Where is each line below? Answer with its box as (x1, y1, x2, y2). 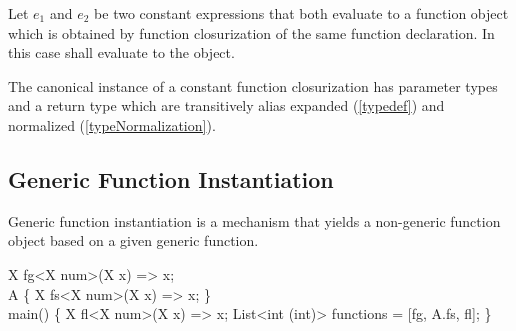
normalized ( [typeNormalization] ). (8, 114, 216, 135)
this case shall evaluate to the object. (8, 42, 235, 63)
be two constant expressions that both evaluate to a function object (94, 3, 509, 23)
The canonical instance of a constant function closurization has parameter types (8, 75, 498, 96)
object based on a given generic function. (8, 230, 259, 251)
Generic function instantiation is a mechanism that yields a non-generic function (8, 210, 501, 231)
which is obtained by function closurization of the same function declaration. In (8, 22, 495, 43)
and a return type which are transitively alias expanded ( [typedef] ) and (8, 95, 445, 116)
